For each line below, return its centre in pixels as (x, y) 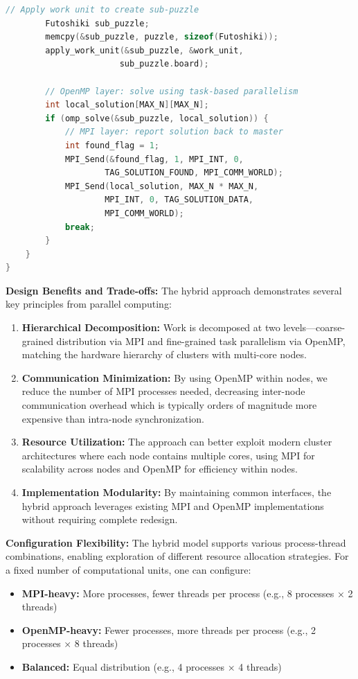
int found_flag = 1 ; (112, 145)
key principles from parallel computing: (89, 304)
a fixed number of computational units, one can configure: (128, 569)
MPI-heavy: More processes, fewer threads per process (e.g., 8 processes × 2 (187, 593)
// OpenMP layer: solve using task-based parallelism (172, 91)
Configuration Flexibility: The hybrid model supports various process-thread (176, 542)
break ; (80, 227)
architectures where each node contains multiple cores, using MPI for (168, 455)
